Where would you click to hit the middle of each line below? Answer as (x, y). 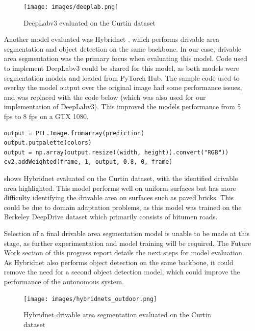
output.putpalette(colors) (48, 143)
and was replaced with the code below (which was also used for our (105, 97)
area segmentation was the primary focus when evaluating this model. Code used (126, 58)
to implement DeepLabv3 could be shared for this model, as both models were (122, 68)
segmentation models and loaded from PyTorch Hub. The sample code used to (122, 77)
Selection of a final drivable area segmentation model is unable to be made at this (127, 233)
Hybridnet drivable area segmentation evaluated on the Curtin (117, 315)
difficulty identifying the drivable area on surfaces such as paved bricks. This (119, 197)
